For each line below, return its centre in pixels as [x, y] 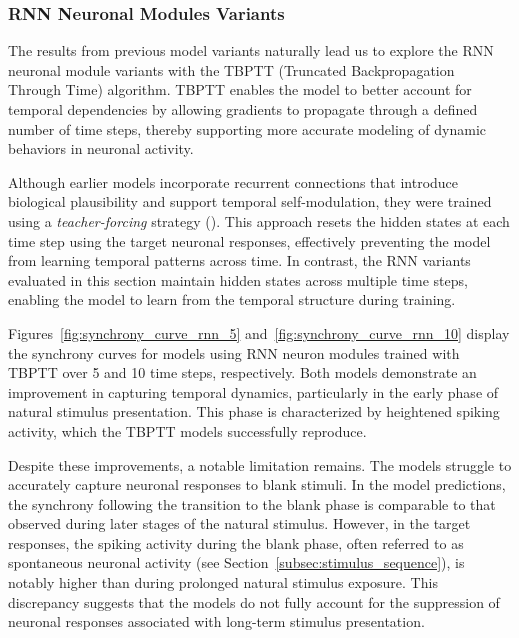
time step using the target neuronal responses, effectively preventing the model [249, 240]
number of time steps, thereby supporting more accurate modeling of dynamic [247, 128]
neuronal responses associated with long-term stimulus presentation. [216, 621]
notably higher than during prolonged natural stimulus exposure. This [223, 582]
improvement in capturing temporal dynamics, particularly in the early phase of [253, 391]
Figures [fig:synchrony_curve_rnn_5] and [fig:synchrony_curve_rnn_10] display [259, 332]
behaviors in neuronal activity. [101, 148]
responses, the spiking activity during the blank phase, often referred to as [236, 542]
